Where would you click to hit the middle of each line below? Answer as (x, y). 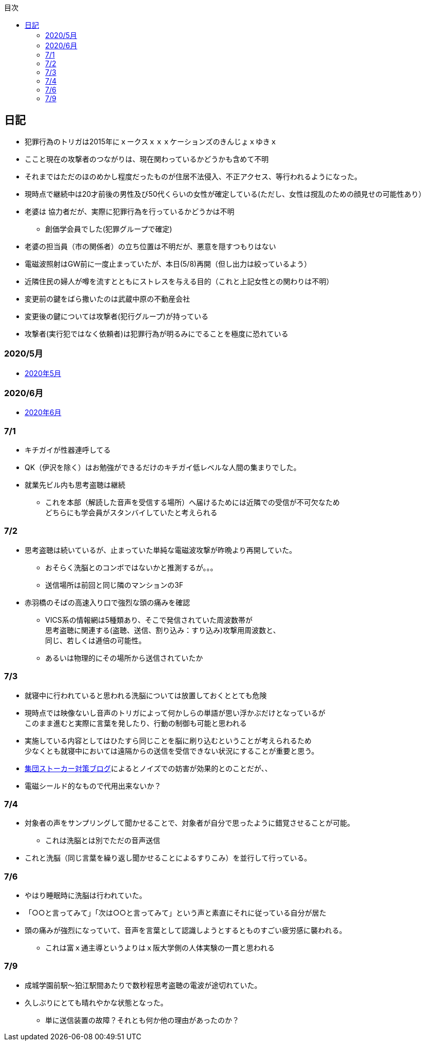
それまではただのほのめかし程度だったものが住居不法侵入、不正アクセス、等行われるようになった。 (193, 176)
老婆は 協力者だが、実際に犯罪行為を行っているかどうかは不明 (130, 211)
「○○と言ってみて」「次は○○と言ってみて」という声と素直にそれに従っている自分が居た (176, 913)
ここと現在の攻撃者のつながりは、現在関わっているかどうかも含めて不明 (147, 159)
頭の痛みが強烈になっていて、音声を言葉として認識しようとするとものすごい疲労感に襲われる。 (186, 930)
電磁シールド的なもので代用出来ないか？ (93, 786)
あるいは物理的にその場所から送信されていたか (124, 658)
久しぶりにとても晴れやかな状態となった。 (96, 1002)
